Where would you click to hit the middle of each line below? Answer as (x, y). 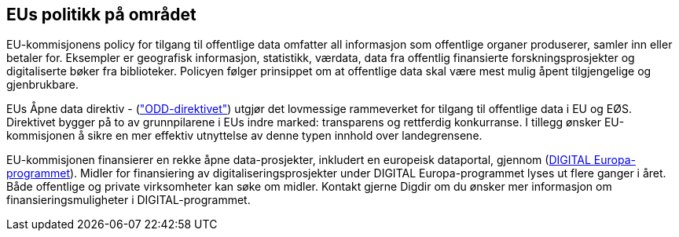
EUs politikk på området (101, 15)
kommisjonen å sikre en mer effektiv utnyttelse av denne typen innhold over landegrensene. (244, 136)
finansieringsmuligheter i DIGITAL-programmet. (128, 200)
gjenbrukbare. (43, 85)
